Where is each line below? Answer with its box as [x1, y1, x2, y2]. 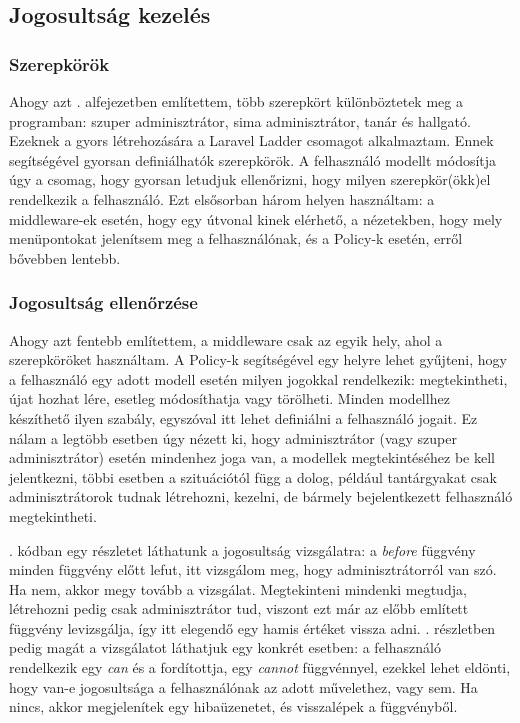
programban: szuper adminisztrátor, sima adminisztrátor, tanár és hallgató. [9, 110, 471, 131]
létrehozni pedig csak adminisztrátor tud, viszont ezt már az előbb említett [9, 598, 469, 619]
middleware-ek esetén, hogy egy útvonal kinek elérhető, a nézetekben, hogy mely [9, 208, 503, 229]
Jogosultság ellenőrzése [9, 290, 198, 315]
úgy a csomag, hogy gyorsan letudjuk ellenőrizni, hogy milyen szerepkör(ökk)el [9, 169, 491, 190]
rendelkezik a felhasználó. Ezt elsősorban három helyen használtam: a [9, 188, 435, 209]
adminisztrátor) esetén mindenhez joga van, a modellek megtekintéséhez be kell [9, 447, 495, 468]
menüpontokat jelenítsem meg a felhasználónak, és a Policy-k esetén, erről [9, 228, 463, 249]
